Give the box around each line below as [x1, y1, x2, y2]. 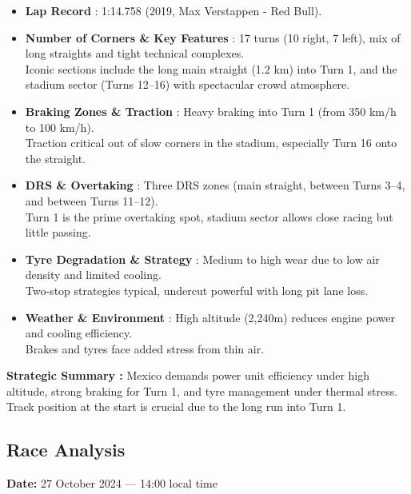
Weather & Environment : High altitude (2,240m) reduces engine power [25, 309, 395, 325]
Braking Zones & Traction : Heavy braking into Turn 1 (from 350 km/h [25, 102, 397, 119]
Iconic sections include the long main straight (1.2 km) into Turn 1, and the [25, 60, 397, 77]
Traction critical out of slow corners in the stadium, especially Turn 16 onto [25, 134, 397, 151]
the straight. [25, 149, 86, 166]
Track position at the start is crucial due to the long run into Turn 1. [6, 398, 346, 415]
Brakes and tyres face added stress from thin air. [25, 340, 265, 357]
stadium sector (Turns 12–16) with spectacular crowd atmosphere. [25, 76, 350, 93]
